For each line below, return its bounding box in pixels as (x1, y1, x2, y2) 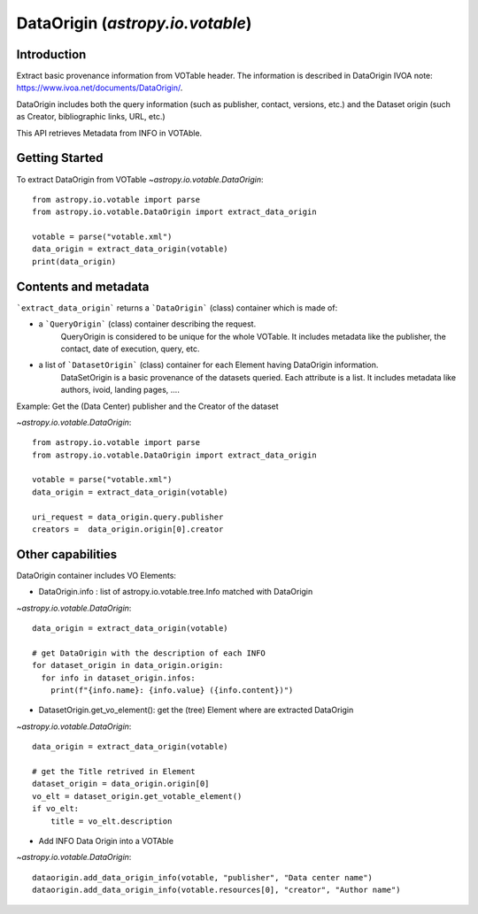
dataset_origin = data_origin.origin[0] (32, 779, 210, 789)
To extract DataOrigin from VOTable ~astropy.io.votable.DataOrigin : (16, 173, 265, 185)
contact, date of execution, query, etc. (60, 343, 200, 354)
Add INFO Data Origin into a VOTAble (38, 835, 174, 846)
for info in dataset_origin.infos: (41, 672, 197, 683)
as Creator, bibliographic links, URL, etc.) (16, 111, 166, 122)
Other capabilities (16, 547, 118, 562)
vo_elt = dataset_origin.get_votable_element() (32, 791, 243, 801)
